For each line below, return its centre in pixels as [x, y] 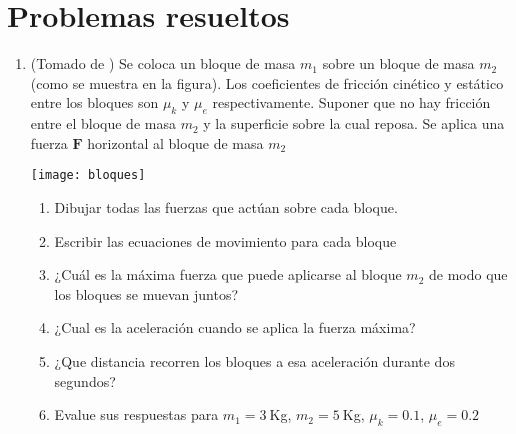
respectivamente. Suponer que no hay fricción [351, 102]
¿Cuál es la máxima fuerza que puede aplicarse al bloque [228, 274]
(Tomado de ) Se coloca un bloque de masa [163, 63]
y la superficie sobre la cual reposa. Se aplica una [354, 123]
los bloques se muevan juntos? [146, 293]
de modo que [468, 274]
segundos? [85, 380]
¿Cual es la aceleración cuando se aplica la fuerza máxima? [235, 327]
